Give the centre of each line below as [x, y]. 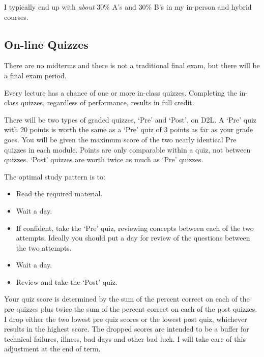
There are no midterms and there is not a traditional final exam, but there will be [132, 65]
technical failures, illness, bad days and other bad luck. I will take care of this [125, 338]
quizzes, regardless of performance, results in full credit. [107, 102]
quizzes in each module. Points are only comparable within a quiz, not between [127, 149]
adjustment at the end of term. [52, 349]
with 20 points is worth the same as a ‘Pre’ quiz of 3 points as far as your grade [129, 129]
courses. [16, 17]
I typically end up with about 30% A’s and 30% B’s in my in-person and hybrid [128, 7]
